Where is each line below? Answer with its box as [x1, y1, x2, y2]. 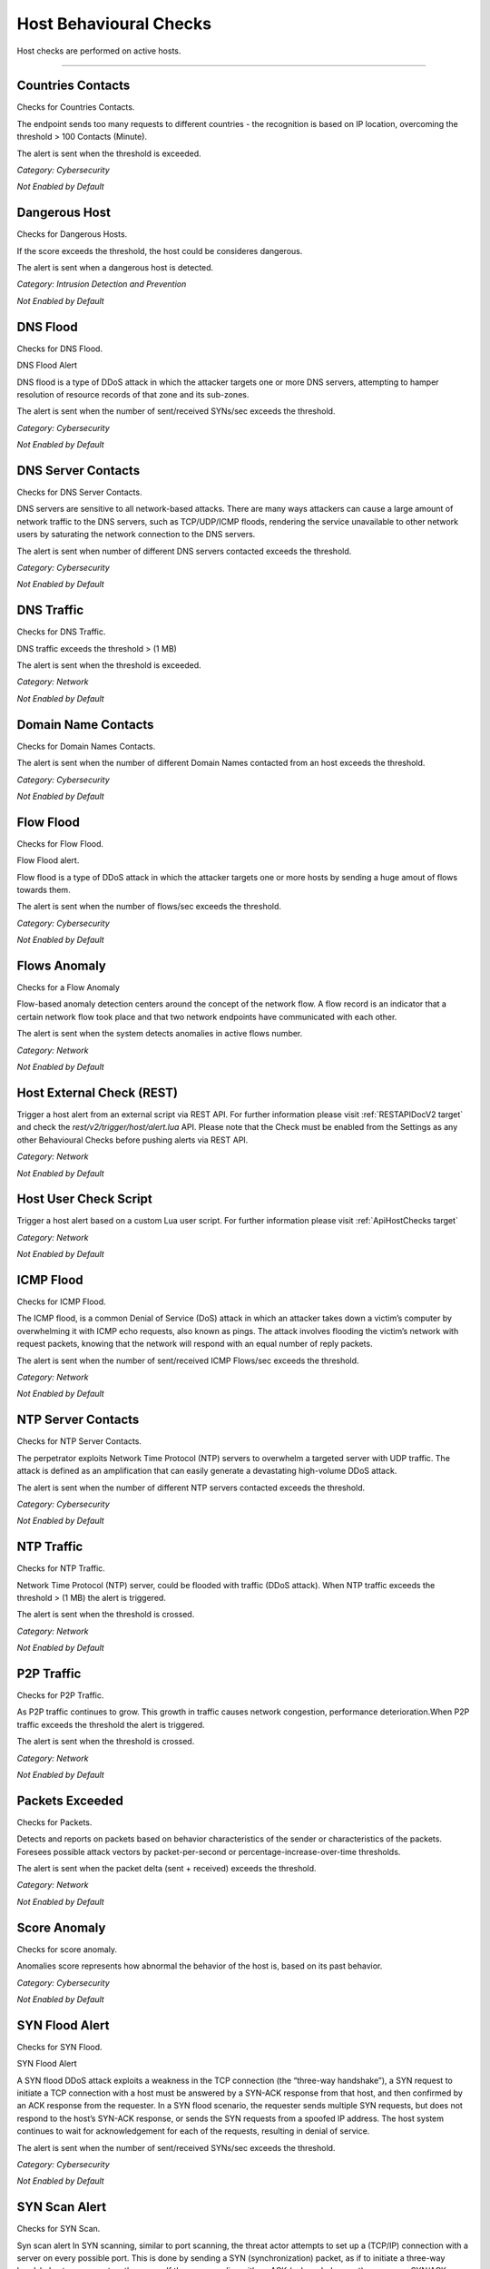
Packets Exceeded [16, 1793, 124, 1808]
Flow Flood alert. [16, 855, 80, 866]
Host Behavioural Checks [16, 14, 212, 34]
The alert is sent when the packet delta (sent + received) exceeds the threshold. [16, 1863, 317, 1874]
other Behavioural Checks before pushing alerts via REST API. [16, 1134, 249, 1145]
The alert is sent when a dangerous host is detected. [16, 262, 214, 273]
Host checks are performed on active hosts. [16, 45, 181, 56]
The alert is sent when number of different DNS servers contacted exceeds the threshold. [16, 545, 352, 556]
